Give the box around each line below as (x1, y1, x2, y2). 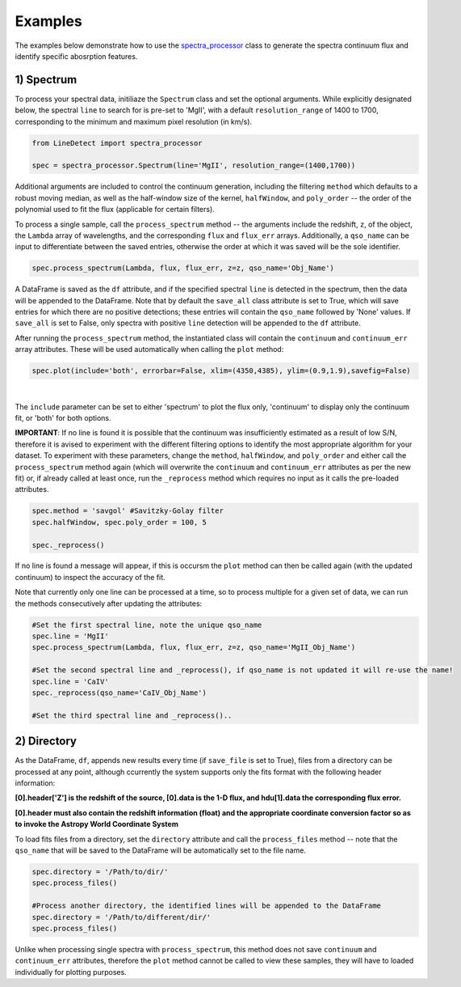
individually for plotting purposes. (15, 967, 127, 976)
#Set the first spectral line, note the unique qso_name (31, 620, 262, 629)
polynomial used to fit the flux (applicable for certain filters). (15, 205, 216, 214)
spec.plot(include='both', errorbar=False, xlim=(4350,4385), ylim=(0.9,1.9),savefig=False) (31, 366, 411, 375)
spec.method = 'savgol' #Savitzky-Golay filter (31, 506, 224, 515)
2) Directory (15, 735, 77, 748)
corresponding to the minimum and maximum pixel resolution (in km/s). (15, 116, 253, 126)
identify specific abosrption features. (15, 51, 138, 61)
